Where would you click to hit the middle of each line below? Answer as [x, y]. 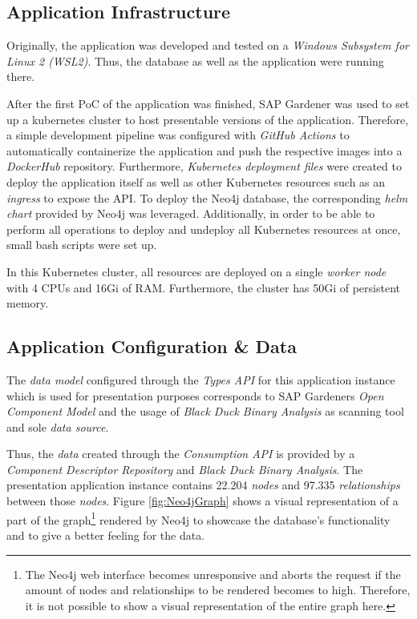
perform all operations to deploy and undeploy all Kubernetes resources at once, [204, 229]
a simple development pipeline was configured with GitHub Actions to [178, 135]
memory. [28, 303]
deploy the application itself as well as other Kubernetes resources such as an [196, 181]
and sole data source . [58, 426]
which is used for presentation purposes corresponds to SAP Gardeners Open [195, 395]
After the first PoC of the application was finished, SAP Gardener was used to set [208, 103]
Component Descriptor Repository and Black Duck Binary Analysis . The [185, 469]
